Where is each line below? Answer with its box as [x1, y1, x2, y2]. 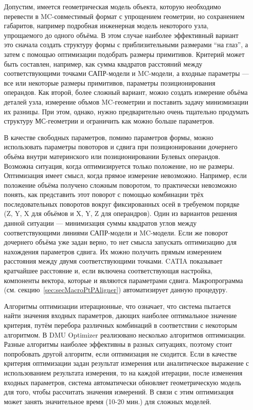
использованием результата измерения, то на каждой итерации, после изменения [4, 367, 243, 377]
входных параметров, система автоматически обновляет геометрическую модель [4, 377, 241, 387]
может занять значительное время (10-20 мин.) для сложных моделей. [4, 396, 212, 406]
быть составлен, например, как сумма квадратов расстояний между [4, 58, 202, 69]
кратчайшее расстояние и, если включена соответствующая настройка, [4, 266, 213, 276]
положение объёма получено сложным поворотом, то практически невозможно [4, 179, 237, 190]
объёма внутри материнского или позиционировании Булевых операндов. [4, 151, 220, 161]
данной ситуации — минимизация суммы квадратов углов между [4, 218, 197, 228]
